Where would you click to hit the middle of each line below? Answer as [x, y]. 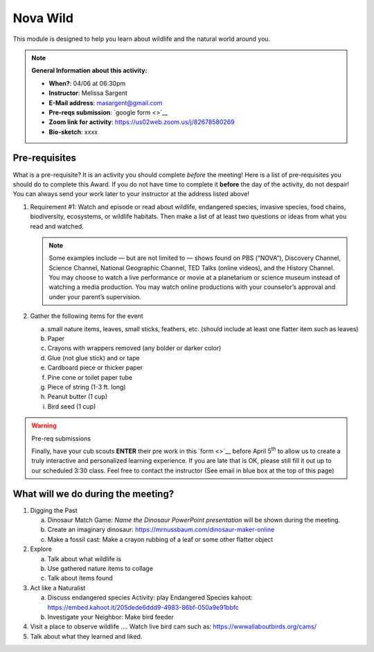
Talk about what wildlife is [84, 558]
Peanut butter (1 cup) [78, 397]
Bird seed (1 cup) [72, 406]
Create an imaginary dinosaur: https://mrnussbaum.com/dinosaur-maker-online [161, 529]
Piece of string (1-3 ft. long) [87, 387]
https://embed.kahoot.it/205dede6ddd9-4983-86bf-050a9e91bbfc [143, 607]
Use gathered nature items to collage [100, 568]
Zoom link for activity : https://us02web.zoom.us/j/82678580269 [142, 122]
